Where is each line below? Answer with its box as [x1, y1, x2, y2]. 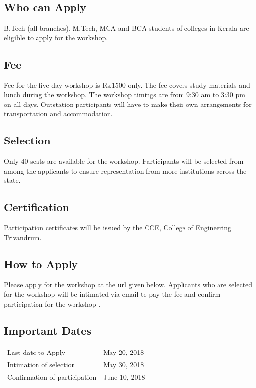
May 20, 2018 [103, 347, 144, 357]
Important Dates [4, 322, 91, 338]
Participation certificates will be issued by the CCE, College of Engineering [4, 222, 231, 233]
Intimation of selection [7, 359, 75, 370]
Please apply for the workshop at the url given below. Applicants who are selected [4, 279, 253, 289]
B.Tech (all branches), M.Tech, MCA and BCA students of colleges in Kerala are [4, 23, 249, 33]
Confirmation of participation [7, 371, 97, 382]
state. [4, 175, 21, 185]
